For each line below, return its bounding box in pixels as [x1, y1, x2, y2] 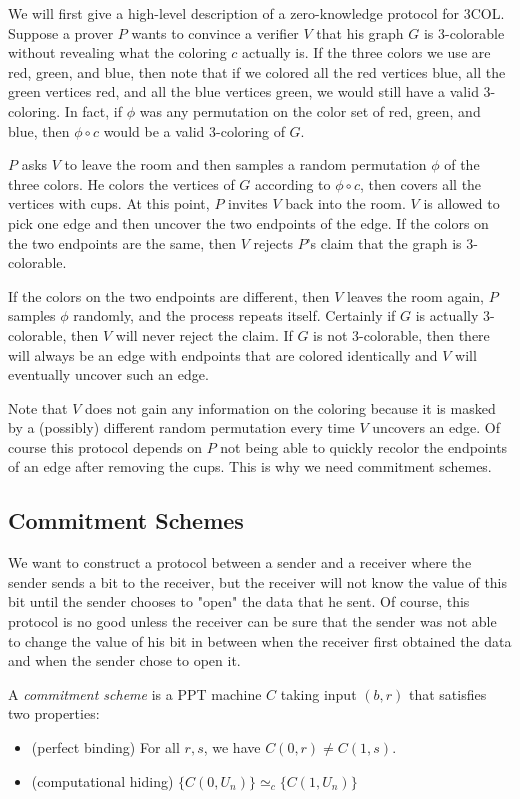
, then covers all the [360, 173, 482, 194]
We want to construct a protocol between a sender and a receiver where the [8, 552, 472, 573]
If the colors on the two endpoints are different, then [8, 285, 330, 306]
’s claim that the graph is [306, 232, 462, 253]
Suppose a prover [8, 22, 114, 43]
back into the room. [285, 193, 406, 214]
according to [255, 173, 331, 194]
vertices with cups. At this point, [8, 193, 210, 214]
